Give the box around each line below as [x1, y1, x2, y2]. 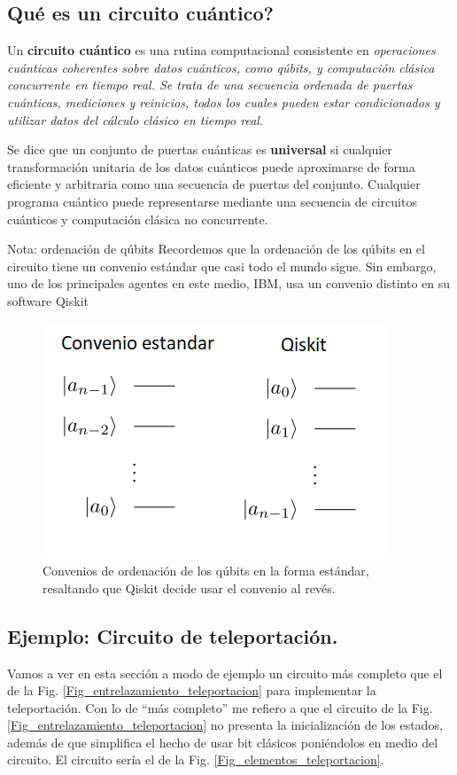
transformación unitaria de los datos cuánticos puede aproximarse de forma [7, 157, 415, 176]
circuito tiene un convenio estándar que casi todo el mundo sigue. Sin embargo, [7, 256, 437, 275]
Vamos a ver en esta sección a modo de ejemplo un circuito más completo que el [7, 663, 443, 682]
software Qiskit [7, 291, 89, 309]
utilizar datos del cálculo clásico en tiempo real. [7, 110, 264, 129]
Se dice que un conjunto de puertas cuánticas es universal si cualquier [7, 140, 392, 159]
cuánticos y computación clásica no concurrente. [7, 209, 268, 228]
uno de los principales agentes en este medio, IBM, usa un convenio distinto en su [7, 274, 451, 293]
